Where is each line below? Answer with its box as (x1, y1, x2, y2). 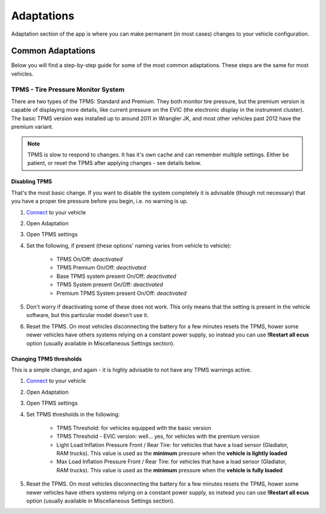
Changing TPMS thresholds (11, 355, 82, 362)
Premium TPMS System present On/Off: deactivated (56, 289, 187, 297)
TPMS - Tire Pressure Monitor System (11, 85, 125, 94)
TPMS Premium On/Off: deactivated (56, 264, 146, 271)
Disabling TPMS (11, 178, 53, 185)
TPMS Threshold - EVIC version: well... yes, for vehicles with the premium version (56, 432, 260, 440)
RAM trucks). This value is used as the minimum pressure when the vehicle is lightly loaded (56, 450, 287, 457)
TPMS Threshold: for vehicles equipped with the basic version (56, 424, 211, 431)
